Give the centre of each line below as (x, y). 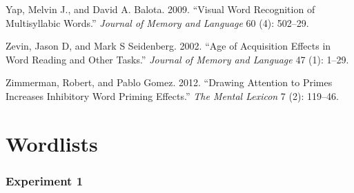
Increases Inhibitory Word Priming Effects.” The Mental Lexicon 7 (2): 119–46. (172, 95)
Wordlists (52, 143)
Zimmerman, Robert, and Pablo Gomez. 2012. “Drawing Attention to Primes (169, 82)
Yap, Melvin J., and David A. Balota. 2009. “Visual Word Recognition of (160, 9)
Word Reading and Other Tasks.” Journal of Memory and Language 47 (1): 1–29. (177, 59)
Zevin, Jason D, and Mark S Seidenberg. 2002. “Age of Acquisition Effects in (168, 46)
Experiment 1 (45, 180)
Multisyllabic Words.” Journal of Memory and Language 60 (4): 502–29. (157, 22)
